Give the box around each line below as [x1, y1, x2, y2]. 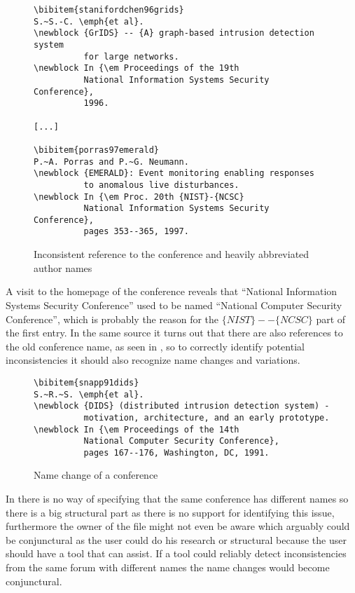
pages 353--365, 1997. [83, 226, 189, 237]
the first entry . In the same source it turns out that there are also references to [6, 325, 343, 340]
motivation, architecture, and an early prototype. [83, 412, 330, 423]
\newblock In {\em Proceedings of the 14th [34, 424, 239, 435]
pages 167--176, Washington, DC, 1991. [83, 447, 270, 458]
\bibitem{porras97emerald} [34, 144, 159, 155]
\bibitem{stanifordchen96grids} [34, 5, 184, 15]
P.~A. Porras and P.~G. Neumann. [34, 156, 189, 167]
